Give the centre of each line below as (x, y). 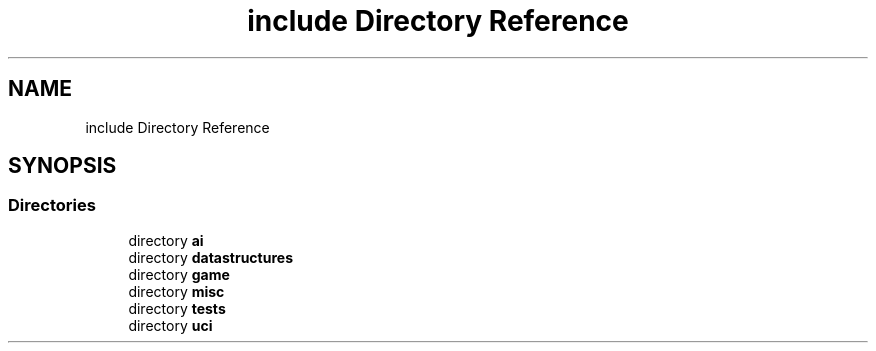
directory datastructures (210, 257)
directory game (179, 274)
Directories (52, 205)
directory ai (166, 240)
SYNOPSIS (62, 166)
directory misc (176, 291)
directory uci (170, 325)
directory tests (177, 308)
